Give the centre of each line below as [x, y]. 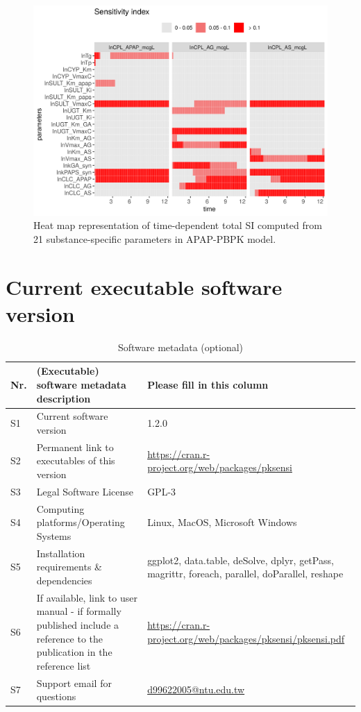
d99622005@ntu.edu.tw [196, 689]
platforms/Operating [81, 522]
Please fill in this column [208, 384]
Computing [60, 508]
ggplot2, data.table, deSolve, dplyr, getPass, [241, 560]
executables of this [76, 460]
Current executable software [144, 286]
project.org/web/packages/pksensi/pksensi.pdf [246, 638]
